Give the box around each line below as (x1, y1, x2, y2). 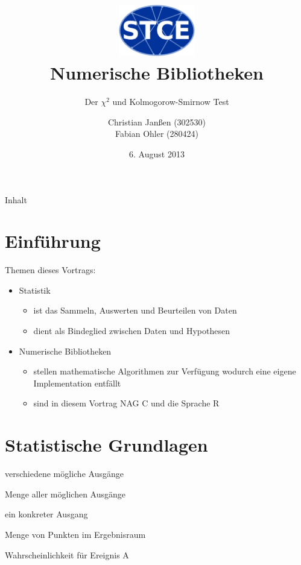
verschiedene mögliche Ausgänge (5, 467, 124, 480)
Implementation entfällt (33, 376, 121, 389)
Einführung (5, 229, 101, 253)
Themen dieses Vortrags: (5, 264, 96, 276)
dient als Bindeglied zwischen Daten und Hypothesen (33, 324, 230, 337)
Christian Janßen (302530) (107, 115, 206, 128)
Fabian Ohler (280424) (115, 127, 198, 140)
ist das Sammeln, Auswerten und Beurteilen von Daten (33, 304, 237, 317)
